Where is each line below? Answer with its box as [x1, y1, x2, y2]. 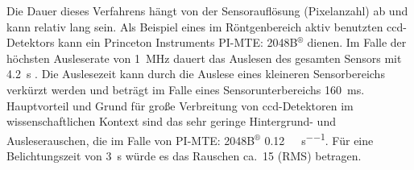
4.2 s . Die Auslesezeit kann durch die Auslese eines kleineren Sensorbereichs [6, 65, 385, 82]
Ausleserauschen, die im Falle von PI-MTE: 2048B [6, 131, 255, 148]
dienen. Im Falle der [307, 34, 407, 51]
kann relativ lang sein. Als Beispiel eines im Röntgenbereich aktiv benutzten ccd [6, 18, 404, 35]
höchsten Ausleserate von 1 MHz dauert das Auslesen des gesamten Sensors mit [6, 49, 402, 66]
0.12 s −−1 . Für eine [264, 129, 374, 148]
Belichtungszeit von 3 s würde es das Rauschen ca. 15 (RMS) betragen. [6, 147, 362, 164]
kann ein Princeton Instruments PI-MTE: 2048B [58, 34, 298, 51]
